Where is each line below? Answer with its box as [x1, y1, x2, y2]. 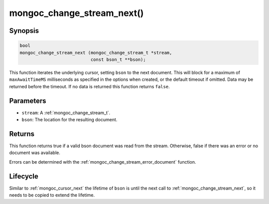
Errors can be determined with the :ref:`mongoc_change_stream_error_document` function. [9, 159, 196, 165]
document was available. [9, 150, 61, 156]
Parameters [9, 96, 46, 105]
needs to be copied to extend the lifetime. [9, 192, 95, 198]
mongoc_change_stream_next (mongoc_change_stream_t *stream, [19, 50, 172, 55]
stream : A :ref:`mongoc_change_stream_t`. [21, 110, 111, 116]
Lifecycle [9, 172, 38, 181]
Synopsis [9, 26, 39, 35]
